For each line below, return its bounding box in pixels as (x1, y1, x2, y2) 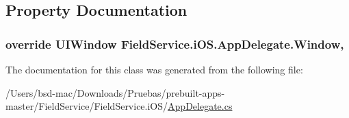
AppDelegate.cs (168, 99, 233, 113)
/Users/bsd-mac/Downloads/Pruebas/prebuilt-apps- (5, 85, 225, 99)
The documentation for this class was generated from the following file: (5, 62, 303, 76)
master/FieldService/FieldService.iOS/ (5, 99, 168, 113)
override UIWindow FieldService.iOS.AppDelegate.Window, (5, 35, 344, 52)
